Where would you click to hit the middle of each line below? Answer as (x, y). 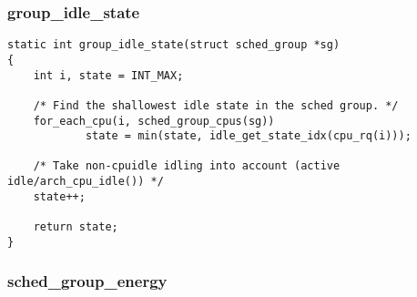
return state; (76, 227)
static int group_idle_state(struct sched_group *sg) (174, 45)
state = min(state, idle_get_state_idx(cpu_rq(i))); (248, 136)
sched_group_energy (87, 281)
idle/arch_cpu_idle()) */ (86, 182)
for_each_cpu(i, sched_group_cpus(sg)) (154, 121)
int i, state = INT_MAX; (108, 75)
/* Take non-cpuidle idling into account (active (187, 166)
